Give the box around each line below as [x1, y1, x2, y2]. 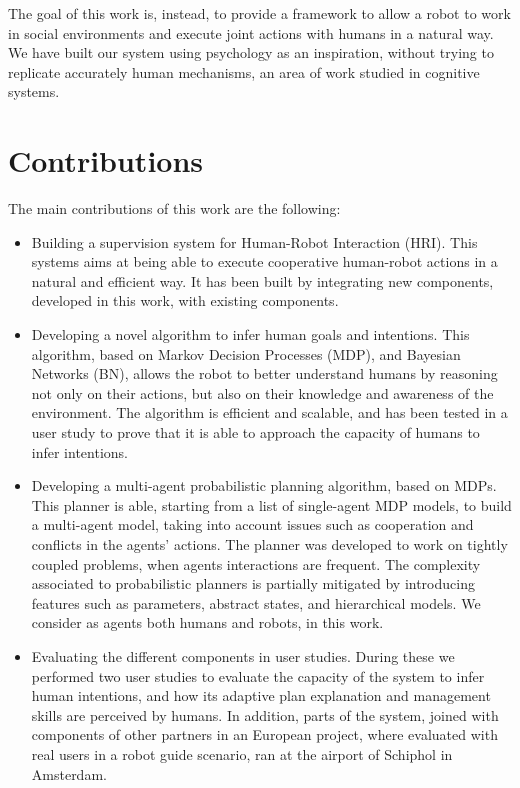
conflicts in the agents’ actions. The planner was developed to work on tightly [31, 534, 508, 554]
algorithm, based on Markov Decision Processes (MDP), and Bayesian [31, 343, 461, 364]
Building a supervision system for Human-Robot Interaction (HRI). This [31, 231, 478, 252]
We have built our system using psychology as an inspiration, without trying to [8, 42, 494, 63]
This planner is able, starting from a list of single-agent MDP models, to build [31, 494, 512, 515]
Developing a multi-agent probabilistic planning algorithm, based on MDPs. [31, 475, 497, 496]
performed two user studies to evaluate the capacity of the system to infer [31, 665, 485, 686]
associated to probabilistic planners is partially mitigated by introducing [31, 573, 475, 594]
